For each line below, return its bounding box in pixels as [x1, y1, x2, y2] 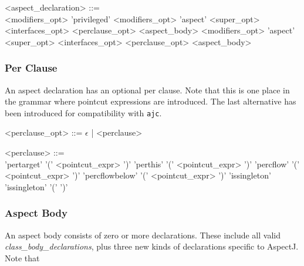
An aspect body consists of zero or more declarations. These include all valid [5, 228, 281, 241]
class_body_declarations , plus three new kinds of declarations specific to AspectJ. [5, 240, 299, 252]
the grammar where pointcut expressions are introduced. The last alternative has [5, 95, 296, 107]
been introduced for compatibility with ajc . [5, 106, 162, 119]
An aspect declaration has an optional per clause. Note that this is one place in [5, 83, 290, 96]
